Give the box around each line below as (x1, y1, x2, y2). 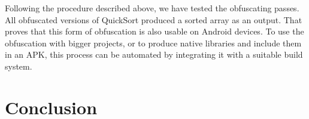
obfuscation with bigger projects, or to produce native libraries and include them (5, 36, 302, 49)
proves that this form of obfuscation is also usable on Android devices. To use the (5, 25, 304, 37)
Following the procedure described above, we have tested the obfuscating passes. (5, 2, 299, 14)
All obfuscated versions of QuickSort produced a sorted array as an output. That (5, 13, 302, 26)
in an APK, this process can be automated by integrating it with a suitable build (5, 48, 303, 61)
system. (5, 59, 32, 72)
